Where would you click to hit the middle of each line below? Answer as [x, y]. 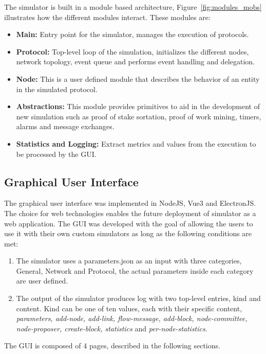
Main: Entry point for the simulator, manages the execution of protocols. [132, 34]
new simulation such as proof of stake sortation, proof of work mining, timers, [139, 116]
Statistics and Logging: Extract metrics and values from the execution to [136, 143]
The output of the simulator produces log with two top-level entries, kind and [138, 298]
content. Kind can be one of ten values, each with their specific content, [129, 308]
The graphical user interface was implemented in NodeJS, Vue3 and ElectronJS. [130, 203]
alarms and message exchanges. [65, 126]
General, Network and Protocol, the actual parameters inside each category [135, 270]
